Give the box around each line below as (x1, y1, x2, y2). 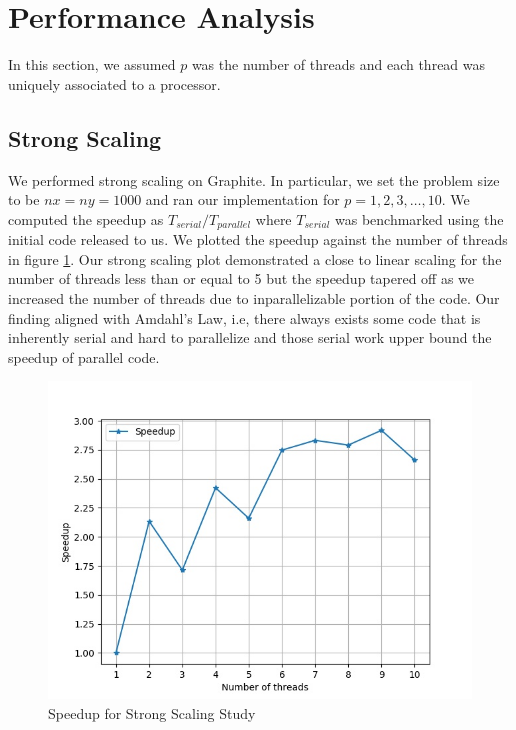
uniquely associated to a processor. (8, 73, 221, 94)
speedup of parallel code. (8, 346, 160, 367)
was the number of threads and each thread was (191, 54, 486, 75)
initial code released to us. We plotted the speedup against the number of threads (8, 229, 508, 250)
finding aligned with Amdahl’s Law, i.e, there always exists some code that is (8, 307, 481, 328)
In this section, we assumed (8, 54, 176, 75)
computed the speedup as (8, 208, 164, 229)
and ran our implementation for (145, 189, 340, 210)
